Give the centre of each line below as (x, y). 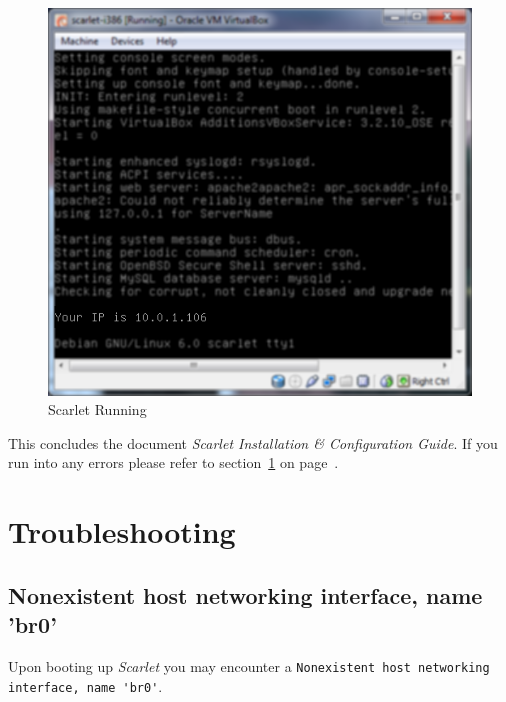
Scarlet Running (97, 409)
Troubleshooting (122, 531)
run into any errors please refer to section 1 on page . (173, 462)
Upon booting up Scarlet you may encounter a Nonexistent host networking (249, 665)
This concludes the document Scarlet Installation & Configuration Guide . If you (253, 442)
